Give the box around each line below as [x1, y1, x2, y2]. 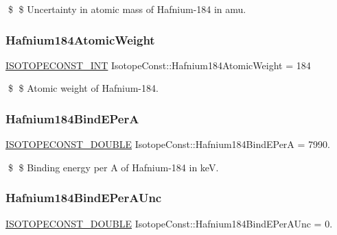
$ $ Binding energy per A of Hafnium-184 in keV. [8, 160, 219, 174]
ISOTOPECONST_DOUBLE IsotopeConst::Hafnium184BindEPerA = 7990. [5, 137, 330, 151]
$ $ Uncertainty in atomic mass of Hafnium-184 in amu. [8, 2, 246, 16]
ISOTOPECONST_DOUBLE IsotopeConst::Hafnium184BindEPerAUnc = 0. [5, 216, 333, 230]
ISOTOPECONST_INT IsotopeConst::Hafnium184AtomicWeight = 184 [5, 58, 311, 72]
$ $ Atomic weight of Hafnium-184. [8, 81, 159, 95]
